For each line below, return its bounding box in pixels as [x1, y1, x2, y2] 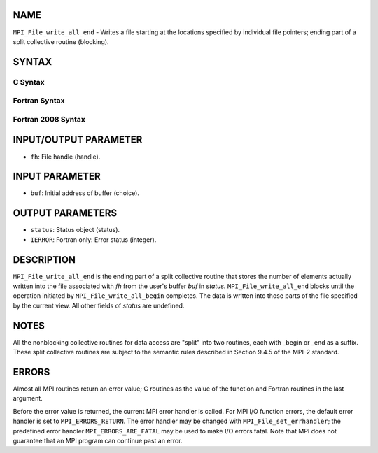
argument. [13, 394, 43, 403]
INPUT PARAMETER [13, 171, 101, 182]
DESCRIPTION [13, 254, 76, 266]
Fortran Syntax [13, 96, 65, 106]
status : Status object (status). [30, 226, 120, 234]
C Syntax [13, 77, 45, 87]
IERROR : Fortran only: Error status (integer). [30, 235, 157, 244]
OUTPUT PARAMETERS [13, 207, 118, 220]
